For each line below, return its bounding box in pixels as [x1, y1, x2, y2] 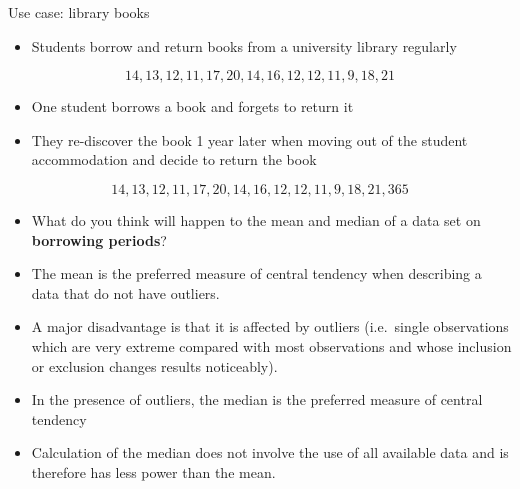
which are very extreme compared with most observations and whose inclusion [31, 335, 512, 356]
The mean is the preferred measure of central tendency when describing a [31, 263, 482, 284]
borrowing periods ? [31, 229, 167, 250]
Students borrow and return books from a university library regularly [31, 35, 457, 56]
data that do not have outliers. [31, 282, 220, 303]
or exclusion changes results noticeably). [31, 355, 278, 376]
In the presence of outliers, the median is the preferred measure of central [31, 389, 483, 410]
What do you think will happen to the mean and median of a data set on [31, 209, 481, 230]
